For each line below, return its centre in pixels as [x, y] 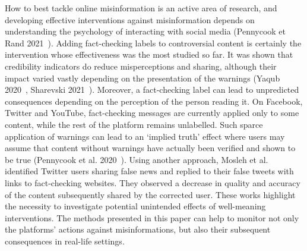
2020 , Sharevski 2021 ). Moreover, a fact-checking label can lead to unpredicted [152, 90]
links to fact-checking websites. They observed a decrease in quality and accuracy [153, 182]
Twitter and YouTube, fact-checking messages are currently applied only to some [152, 113]
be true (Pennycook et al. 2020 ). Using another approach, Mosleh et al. [137, 159]
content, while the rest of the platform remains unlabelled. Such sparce [134, 124]
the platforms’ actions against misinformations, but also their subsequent [138, 229]
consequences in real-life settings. [65, 241]
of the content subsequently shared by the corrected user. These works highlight [150, 194]
